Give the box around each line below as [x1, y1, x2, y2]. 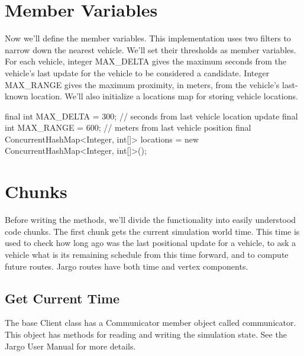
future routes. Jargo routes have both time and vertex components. [5, 260, 248, 272]
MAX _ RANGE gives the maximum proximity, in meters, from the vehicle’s [5, 78, 280, 90]
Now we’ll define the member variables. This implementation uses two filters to [5, 32, 291, 44]
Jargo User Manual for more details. [5, 339, 136, 352]
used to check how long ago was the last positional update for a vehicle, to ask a [5, 237, 296, 249]
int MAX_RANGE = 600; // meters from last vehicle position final [5, 121, 251, 134]
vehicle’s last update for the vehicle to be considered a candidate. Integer [5, 66, 270, 79]
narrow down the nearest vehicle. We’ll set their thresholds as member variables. [5, 43, 296, 56]
